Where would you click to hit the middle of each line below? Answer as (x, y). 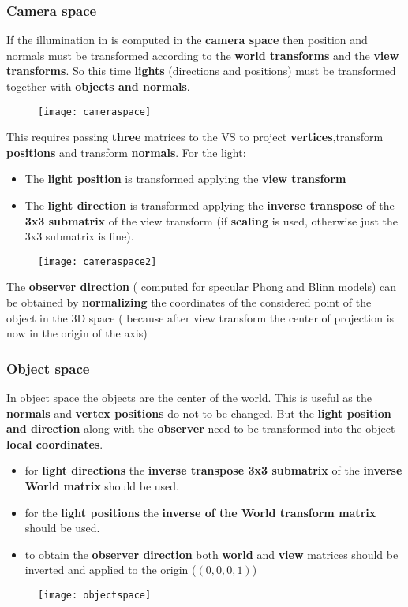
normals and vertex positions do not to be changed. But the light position (199, 413)
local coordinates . (55, 443)
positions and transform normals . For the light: (126, 152)
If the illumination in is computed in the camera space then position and (187, 40)
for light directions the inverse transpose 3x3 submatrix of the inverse (213, 470)
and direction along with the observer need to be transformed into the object (201, 428)
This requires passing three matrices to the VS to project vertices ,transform (195, 137)
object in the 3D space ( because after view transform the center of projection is (200, 317)
